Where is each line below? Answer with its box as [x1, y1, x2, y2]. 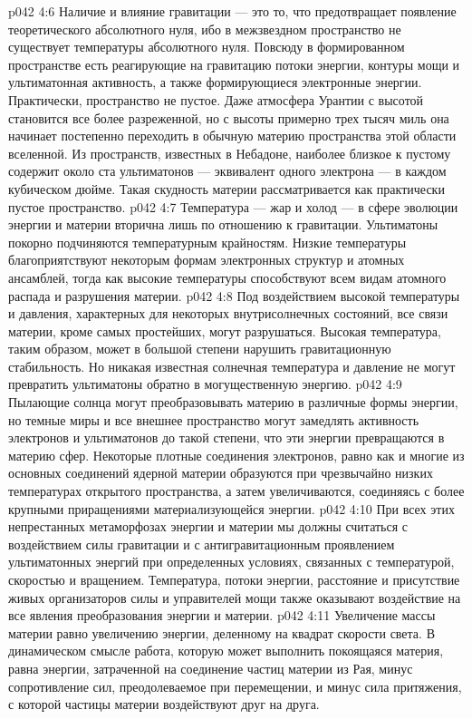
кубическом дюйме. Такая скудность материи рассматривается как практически [8, 179, 445, 198]
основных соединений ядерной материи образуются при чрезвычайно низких [8, 463, 433, 482]
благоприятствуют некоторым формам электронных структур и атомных [8, 250, 405, 269]
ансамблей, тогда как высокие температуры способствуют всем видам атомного [8, 267, 447, 287]
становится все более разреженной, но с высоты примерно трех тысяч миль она [8, 108, 449, 127]
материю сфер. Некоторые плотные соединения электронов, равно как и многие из [8, 445, 465, 464]
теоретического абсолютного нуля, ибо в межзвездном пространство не [8, 19, 401, 38]
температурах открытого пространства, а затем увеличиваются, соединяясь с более [8, 481, 465, 500]
